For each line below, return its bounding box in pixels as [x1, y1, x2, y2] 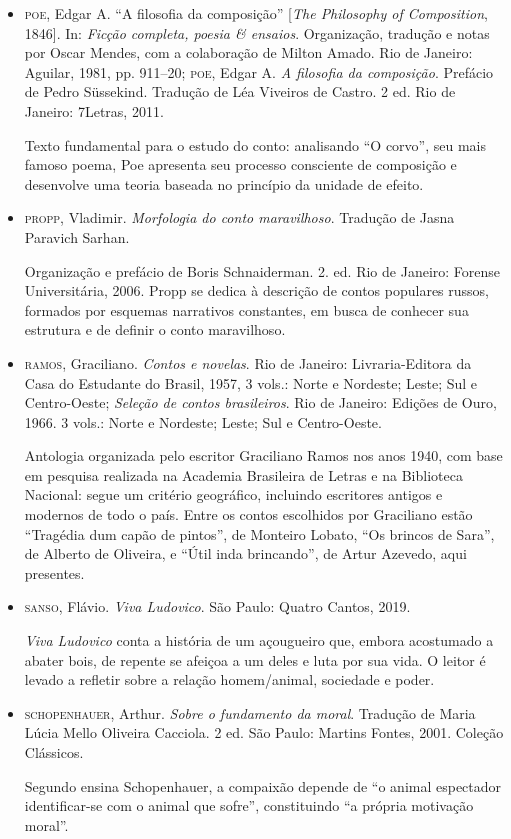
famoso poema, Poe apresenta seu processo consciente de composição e [24, 154, 457, 175]
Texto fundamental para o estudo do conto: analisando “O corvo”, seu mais [24, 134, 487, 155]
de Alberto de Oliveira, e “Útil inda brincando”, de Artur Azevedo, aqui [24, 543, 467, 564]
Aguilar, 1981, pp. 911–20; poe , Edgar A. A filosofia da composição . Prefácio [24, 61, 494, 82]
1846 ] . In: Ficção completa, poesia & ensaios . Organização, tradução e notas [24, 22, 490, 43]
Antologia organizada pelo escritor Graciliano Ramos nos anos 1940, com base [24, 445, 503, 466]
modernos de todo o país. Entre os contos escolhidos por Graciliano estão [24, 504, 473, 525]
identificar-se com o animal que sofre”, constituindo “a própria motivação [24, 795, 474, 816]
